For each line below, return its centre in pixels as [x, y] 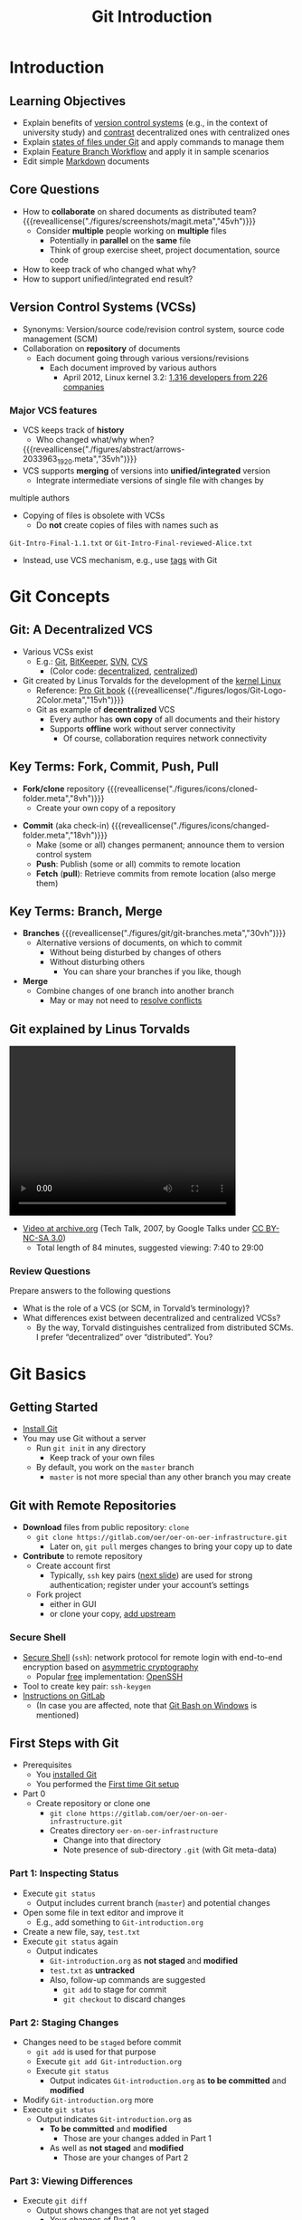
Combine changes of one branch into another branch [135, 991]
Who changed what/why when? [95, 439]
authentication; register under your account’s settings [149, 1585]
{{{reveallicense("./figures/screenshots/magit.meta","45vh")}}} [139, 221]
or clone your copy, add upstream [113, 1614]
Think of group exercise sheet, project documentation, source [165, 250]
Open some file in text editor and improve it [103, 1912]
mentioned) [57, 1715]
